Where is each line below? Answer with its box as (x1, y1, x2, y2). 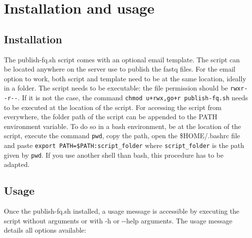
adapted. (4, 159, 30, 169)
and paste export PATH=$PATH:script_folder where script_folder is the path (4, 140, 244, 150)
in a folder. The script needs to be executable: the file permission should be (4, 83, 228, 93)
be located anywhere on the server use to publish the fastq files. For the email (4, 64, 235, 74)
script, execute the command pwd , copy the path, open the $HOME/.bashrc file (4, 130, 240, 141)
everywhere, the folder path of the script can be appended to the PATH (4, 111, 218, 122)
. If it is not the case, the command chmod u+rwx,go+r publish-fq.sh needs (17, 92, 248, 103)
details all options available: (4, 225, 86, 235)
